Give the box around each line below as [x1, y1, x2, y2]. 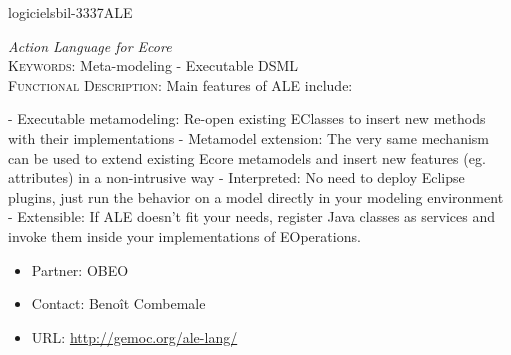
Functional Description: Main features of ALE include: [8, 74, 353, 95]
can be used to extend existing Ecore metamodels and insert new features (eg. [8, 147, 486, 168]
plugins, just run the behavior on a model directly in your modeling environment [8, 186, 504, 207]
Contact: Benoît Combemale [31, 293, 206, 314]
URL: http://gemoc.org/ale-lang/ [31, 326, 238, 347]
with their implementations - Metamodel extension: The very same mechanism [8, 127, 489, 148]
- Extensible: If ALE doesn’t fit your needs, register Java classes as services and [8, 206, 495, 227]
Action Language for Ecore [8, 35, 172, 56]
